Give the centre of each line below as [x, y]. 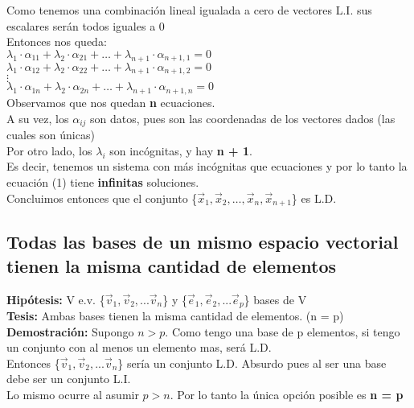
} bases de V [275, 299]
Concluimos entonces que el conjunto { [102, 198]
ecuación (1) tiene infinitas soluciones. [103, 182]
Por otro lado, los [49, 150]
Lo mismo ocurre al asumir [73, 395]
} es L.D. [314, 198]
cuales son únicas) [51, 135]
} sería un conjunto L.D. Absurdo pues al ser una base [252, 363]
